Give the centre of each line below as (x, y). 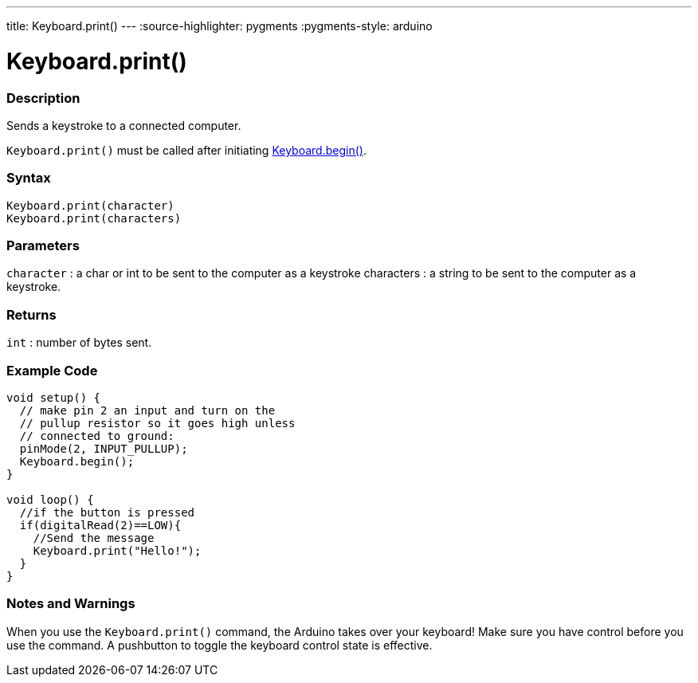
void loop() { (50, 499)
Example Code (52, 370)
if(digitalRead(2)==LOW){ (100, 525)
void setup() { (54, 397)
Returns (31, 314)
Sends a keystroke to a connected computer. (124, 125)
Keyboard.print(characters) (94, 218)
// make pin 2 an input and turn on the (147, 410)
